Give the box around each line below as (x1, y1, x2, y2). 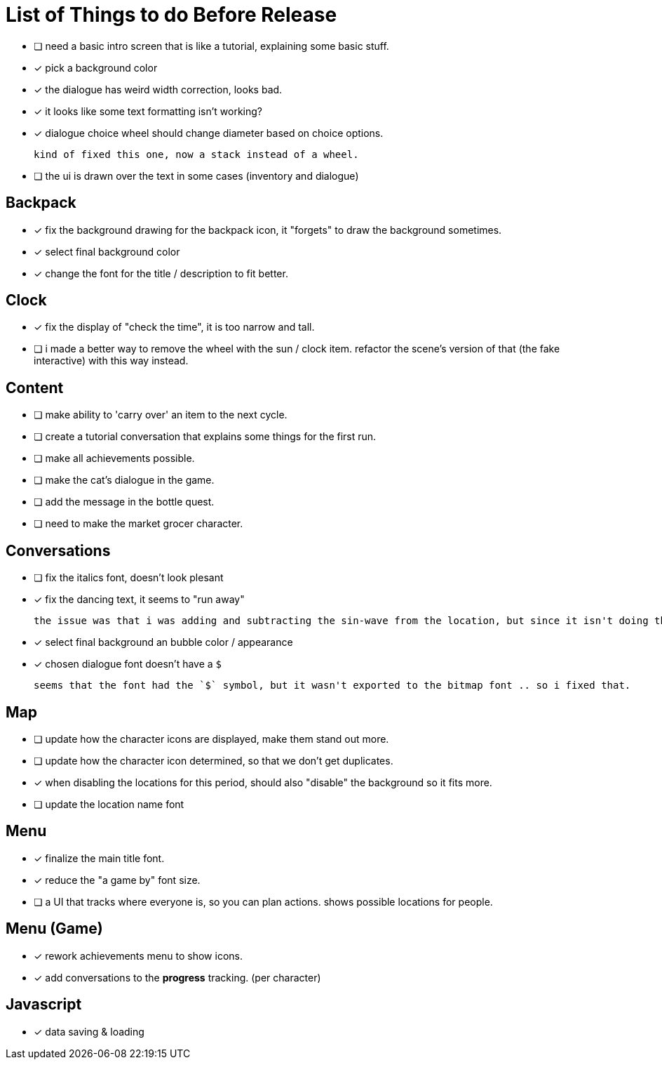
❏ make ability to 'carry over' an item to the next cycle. (34, 409, 288, 421)
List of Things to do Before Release (6, 3, 337, 27)
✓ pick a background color (34, 61, 158, 74)
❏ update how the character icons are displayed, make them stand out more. (34, 732, 389, 745)
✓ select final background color (34, 245, 180, 258)
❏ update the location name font (34, 798, 184, 810)
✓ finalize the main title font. (34, 852, 165, 864)
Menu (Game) (6, 920, 103, 938)
